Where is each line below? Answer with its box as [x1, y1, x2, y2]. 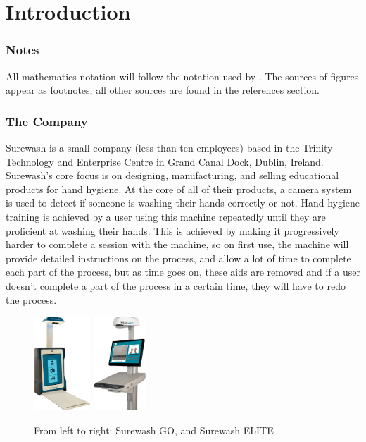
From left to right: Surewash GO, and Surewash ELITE [34, 423, 274, 438]
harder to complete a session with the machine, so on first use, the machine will [6, 237, 349, 252]
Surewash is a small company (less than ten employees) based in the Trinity [6, 140, 333, 154]
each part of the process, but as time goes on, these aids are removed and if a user [6, 264, 360, 279]
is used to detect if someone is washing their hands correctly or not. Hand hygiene [6, 195, 360, 210]
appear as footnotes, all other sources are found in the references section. [6, 82, 320, 97]
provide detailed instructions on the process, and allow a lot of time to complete [6, 250, 351, 265]
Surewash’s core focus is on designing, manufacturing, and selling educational [6, 168, 339, 183]
